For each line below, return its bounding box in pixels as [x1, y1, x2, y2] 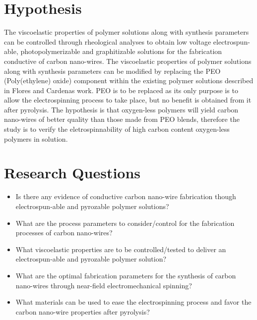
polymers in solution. [4, 133, 68, 144]
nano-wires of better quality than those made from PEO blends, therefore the [4, 114, 240, 124]
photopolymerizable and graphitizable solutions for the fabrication [20, 46, 222, 56]
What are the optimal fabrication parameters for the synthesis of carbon [15, 270, 236, 280]
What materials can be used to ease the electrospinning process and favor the [15, 297, 252, 307]
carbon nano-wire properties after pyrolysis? [15, 306, 150, 317]
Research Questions [4, 162, 141, 183]
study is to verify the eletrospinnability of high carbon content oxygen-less [4, 124, 230, 134]
